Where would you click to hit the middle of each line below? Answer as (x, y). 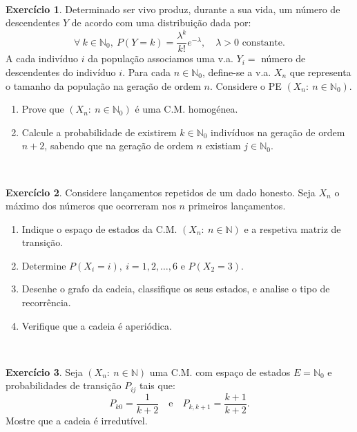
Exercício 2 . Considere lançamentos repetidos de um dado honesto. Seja (161, 192)
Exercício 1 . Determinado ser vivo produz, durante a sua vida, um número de (173, 9)
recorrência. (46, 302)
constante (262, 43)
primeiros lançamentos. (237, 206)
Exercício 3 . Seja (44, 372)
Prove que (43, 109)
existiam (223, 145)
